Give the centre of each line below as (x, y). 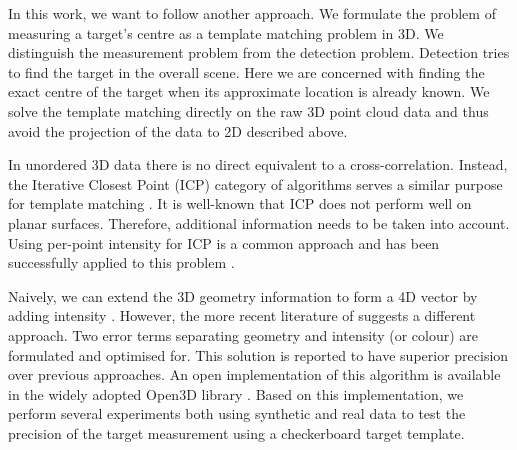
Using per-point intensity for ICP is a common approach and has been (224, 242)
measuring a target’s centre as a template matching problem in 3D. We (226, 32)
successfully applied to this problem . (121, 262)
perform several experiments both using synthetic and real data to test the (237, 413)
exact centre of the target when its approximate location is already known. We (249, 91)
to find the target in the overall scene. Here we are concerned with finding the (246, 71)
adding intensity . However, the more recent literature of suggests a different (242, 315)
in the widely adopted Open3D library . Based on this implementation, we (236, 393)
